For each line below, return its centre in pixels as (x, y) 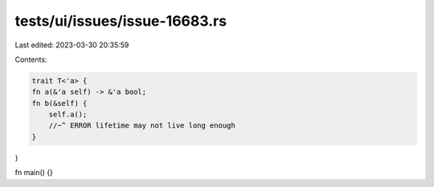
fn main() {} (34, 173)
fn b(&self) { (59, 103)
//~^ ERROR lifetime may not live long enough (142, 126)
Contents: (31, 59)
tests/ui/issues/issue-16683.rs (121, 21)
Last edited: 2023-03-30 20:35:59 (72, 45)
